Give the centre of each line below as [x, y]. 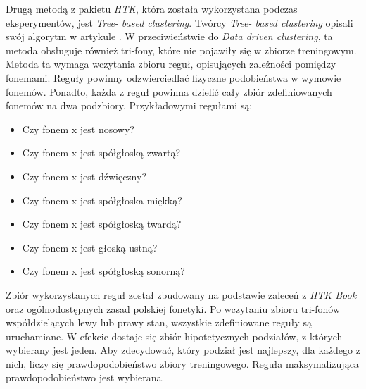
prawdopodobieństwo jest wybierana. [85, 377]
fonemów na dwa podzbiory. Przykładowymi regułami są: [129, 105]
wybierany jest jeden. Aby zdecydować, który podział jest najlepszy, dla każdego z [183, 350]
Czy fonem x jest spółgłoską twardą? [102, 224]
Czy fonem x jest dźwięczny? [84, 176]
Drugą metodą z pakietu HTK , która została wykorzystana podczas [152, 8]
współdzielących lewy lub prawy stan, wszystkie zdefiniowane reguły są [159, 322]
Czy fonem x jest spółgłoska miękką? [102, 200]
